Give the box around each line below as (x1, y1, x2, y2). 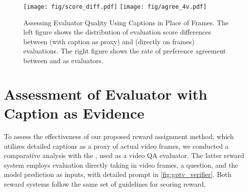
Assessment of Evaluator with (4, 84, 208, 104)
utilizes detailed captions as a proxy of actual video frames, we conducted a (4, 140, 229, 151)
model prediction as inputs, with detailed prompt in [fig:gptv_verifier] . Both (4, 169, 232, 179)
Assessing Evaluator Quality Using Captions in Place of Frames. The (23, 17, 229, 27)
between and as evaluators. (23, 55, 104, 66)
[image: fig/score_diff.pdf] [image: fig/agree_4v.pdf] (23, 3, 207, 10)
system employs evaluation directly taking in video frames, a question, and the (4, 159, 238, 170)
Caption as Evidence (4, 103, 144, 122)
